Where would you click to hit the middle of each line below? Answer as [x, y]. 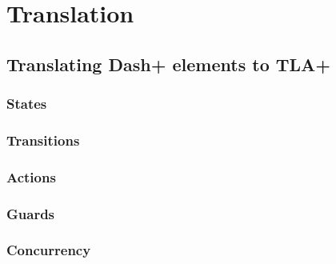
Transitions [43, 140]
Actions [31, 176]
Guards [31, 213]
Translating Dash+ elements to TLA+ [169, 64]
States [27, 104]
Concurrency [49, 250]
